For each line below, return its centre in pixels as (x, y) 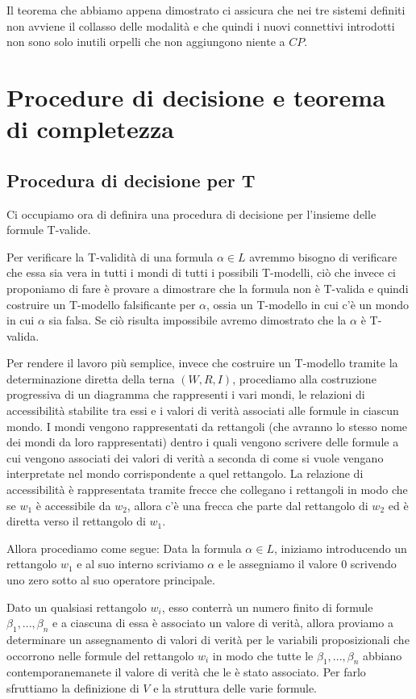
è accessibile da (73, 505)
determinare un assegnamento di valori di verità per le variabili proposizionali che (208, 639)
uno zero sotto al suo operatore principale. (111, 580)
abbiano (383, 655)
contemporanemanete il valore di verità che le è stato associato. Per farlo (186, 672)
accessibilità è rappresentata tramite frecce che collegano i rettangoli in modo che (207, 490)
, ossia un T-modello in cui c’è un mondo (308, 304)
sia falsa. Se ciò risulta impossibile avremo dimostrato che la (198, 320)
